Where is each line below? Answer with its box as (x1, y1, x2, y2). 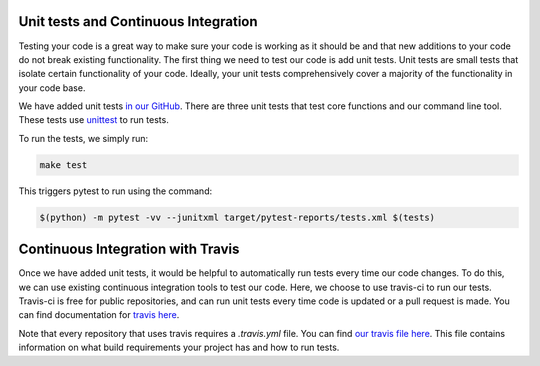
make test (39, 159, 88, 170)
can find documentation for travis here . (18, 309, 180, 321)
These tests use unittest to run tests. (18, 114, 169, 126)
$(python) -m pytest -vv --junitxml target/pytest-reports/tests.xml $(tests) (39, 211, 435, 223)
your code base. (18, 81, 86, 94)
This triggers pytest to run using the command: (18, 185, 213, 197)
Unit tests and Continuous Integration (18, 13, 259, 30)
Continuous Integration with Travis (18, 241, 240, 258)
